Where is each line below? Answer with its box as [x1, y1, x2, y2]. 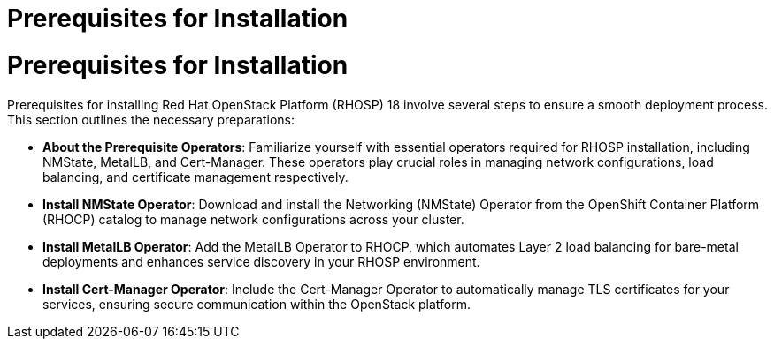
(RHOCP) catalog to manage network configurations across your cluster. [42, 211, 464, 227]
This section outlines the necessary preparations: [7, 111, 295, 127]
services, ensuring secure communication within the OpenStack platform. [42, 296, 471, 312]
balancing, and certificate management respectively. [42, 169, 349, 184]
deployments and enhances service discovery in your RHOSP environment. [42, 253, 480, 269]
